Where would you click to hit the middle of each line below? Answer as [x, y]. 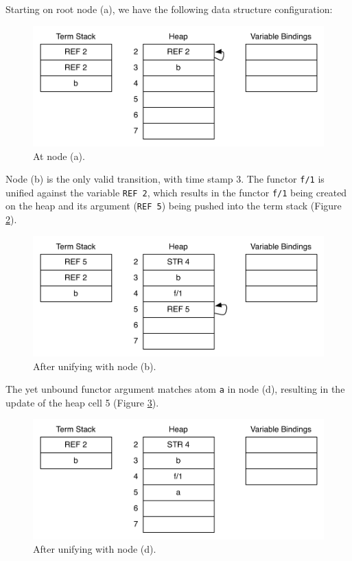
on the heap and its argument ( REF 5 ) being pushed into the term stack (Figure [174, 206]
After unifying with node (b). [95, 366]
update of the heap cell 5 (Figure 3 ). [82, 402]
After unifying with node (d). [95, 549]
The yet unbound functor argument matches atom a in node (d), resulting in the [175, 389]
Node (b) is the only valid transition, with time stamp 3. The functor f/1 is [165, 179]
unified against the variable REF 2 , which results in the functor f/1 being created [176, 192]
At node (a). [59, 156]
